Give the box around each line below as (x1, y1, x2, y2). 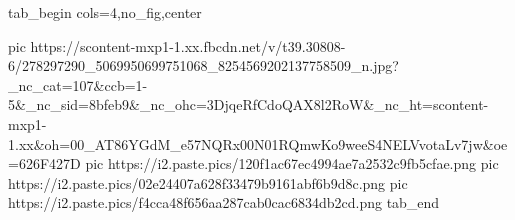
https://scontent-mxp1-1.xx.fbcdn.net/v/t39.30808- (30, 35, 346, 56)
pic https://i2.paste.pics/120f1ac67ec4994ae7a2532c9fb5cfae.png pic (85, 153, 499, 174)
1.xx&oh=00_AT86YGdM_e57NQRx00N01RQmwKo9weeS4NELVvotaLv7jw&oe (8, 133, 508, 154)
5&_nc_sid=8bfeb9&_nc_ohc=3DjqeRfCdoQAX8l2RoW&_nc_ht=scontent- (8, 94, 489, 115)
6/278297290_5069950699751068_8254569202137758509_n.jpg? (8, 55, 399, 76)
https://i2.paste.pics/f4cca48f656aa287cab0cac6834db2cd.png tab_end (8, 192, 440, 213)
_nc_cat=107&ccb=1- (8, 74, 148, 95)
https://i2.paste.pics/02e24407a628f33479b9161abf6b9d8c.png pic (8, 172, 408, 193)
